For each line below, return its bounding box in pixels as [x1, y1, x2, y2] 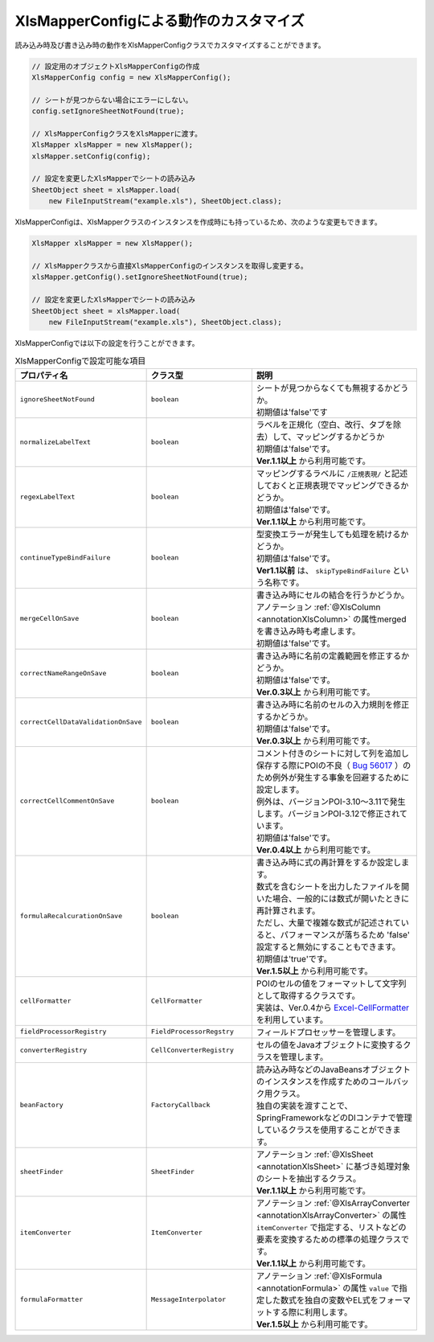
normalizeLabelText [19, 438, 92, 446]
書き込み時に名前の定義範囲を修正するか [256, 650, 410, 661]
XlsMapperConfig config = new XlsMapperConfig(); [31, 72, 231, 82]
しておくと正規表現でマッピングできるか [256, 479, 409, 490]
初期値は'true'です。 [256, 953, 333, 964]
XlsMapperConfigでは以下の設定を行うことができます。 [14, 338, 200, 347]
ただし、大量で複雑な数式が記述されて [256, 917, 402, 928]
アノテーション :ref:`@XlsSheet [256, 1148, 374, 1159]
